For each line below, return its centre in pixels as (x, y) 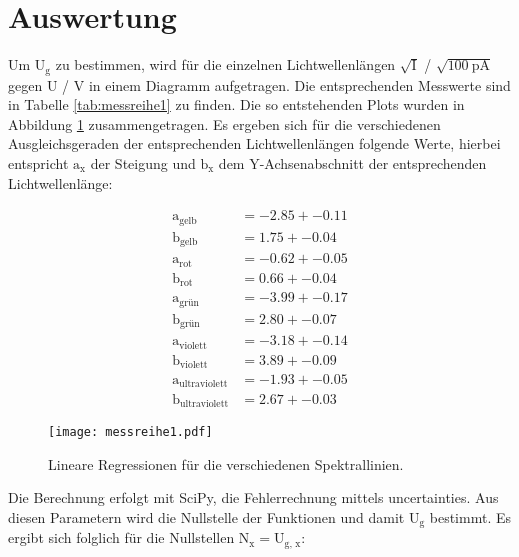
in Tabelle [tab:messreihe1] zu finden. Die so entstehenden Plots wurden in (236, 104)
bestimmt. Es (470, 516)
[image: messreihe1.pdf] (130, 431)
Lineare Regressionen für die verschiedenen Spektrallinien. (226, 463)
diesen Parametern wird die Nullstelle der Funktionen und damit (206, 516)
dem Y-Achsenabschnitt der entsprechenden (352, 162)
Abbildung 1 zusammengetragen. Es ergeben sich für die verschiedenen (224, 123)
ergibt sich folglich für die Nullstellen (121, 537)
